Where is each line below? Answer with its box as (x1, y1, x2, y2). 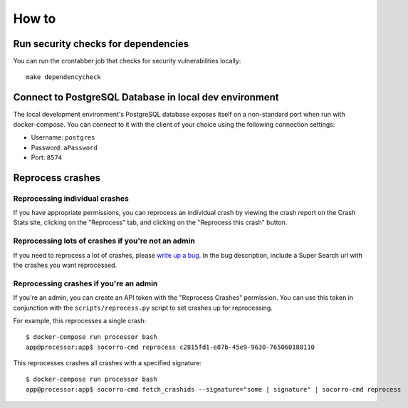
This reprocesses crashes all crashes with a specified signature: (13, 359, 202, 367)
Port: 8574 (31, 153, 63, 162)
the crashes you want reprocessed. (13, 261, 117, 269)
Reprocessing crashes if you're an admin (13, 278, 158, 288)
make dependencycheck (26, 73, 101, 81)
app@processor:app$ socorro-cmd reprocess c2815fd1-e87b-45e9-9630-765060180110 (26, 342, 315, 351)
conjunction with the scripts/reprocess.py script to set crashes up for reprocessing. (13, 303, 273, 312)
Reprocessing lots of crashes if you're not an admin (13, 236, 195, 246)
